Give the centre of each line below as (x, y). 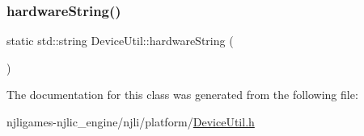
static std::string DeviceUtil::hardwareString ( (120, 41)
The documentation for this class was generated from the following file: (182, 95)
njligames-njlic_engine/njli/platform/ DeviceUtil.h (131, 122)
